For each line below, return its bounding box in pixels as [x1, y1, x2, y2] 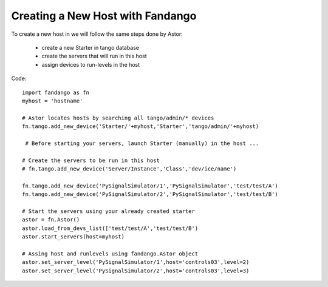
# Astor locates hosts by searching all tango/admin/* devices [22, 114, 214, 121]
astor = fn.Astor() [22, 216, 80, 223]
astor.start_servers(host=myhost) [22, 234, 125, 240]
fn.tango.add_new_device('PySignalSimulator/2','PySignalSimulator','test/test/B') [22, 191, 279, 198]
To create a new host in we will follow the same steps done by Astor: [11, 30, 183, 38]
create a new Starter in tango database [41, 44, 140, 51]
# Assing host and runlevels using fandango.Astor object [22, 250, 199, 257]
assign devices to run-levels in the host [41, 61, 140, 68]
